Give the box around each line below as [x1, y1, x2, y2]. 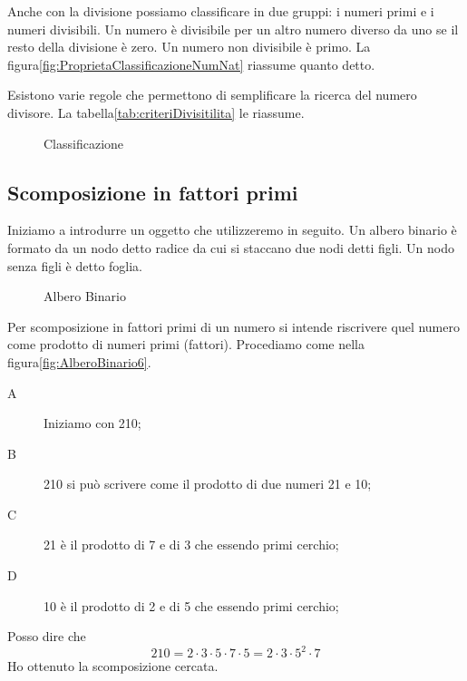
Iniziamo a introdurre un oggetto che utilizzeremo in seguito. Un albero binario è [7, 220, 457, 239]
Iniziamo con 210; [44, 413, 141, 433]
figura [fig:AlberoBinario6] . [7, 352, 151, 371]
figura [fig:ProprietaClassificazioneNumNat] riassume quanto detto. [7, 54, 375, 73]
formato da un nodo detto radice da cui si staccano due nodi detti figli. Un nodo [7, 238, 454, 257]
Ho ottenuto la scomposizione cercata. [7, 657, 219, 676]
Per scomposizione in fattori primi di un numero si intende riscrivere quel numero [7, 316, 460, 336]
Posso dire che [7, 627, 86, 646]
